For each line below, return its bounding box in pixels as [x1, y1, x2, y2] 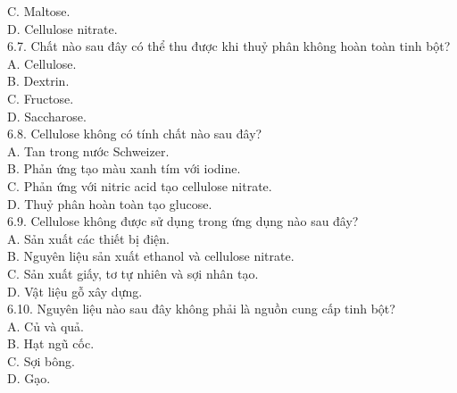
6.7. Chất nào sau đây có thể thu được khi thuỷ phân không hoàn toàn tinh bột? [7, 37, 451, 55]
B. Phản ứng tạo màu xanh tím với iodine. [7, 159, 241, 178]
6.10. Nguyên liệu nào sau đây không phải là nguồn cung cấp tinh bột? [7, 299, 395, 318]
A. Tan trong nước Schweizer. [7, 141, 170, 160]
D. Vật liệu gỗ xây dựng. [7, 281, 143, 300]
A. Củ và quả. [7, 316, 84, 335]
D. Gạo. [7, 369, 51, 388]
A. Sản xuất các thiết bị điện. [7, 229, 170, 247]
